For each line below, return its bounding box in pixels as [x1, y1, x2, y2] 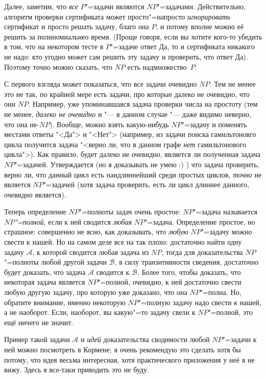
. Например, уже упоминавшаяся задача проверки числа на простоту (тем [28, 98, 258, 109]
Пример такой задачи [4, 334, 70, 345]
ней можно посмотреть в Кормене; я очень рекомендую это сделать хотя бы [4, 344, 241, 354]
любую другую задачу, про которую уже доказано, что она [4, 287, 188, 297]
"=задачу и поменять [181, 118, 247, 129]
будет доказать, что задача [4, 266, 86, 277]
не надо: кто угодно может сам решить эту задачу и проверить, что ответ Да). [4, 51, 248, 62]
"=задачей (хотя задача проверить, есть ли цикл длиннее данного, [43, 179, 250, 190]
